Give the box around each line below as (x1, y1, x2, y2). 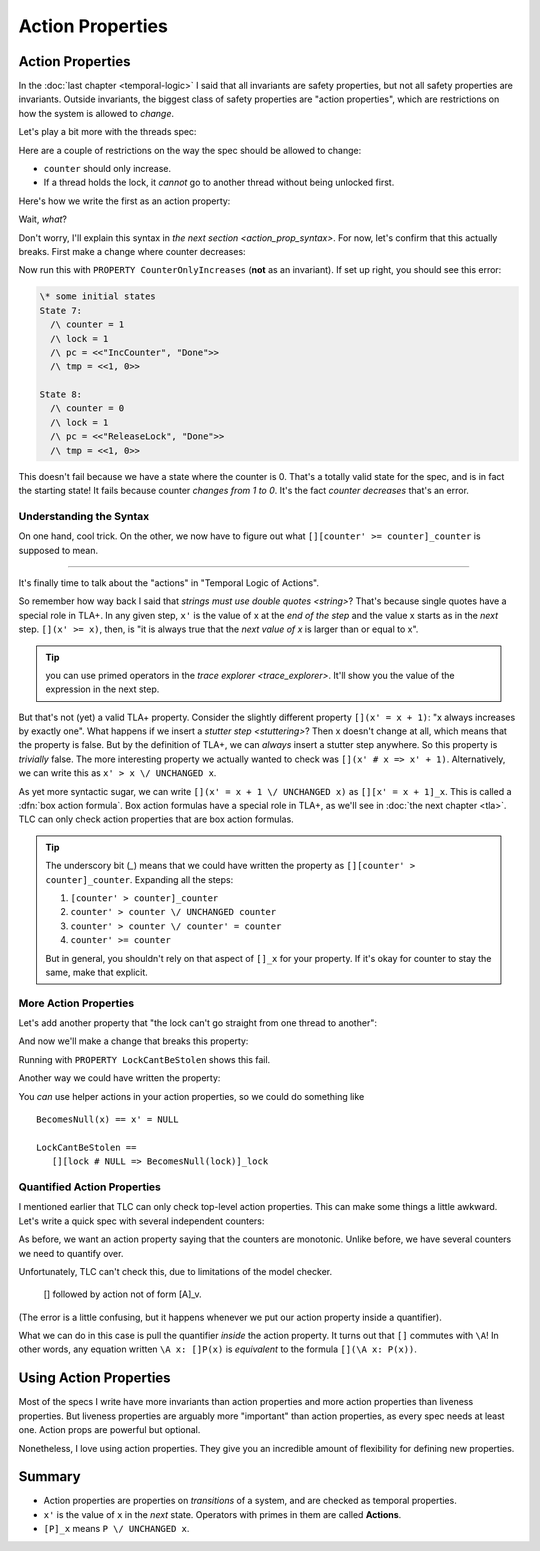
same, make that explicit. (45, 966, 149, 978)
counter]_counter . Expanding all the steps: (45, 873, 234, 885)
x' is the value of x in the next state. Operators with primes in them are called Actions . (43, 1508, 402, 1520)
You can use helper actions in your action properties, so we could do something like (18, 1090, 365, 1102)
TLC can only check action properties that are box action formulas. (18, 813, 294, 825)
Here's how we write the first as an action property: (18, 195, 231, 207)
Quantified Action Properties (18, 1180, 162, 1194)
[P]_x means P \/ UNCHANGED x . (43, 1523, 190, 1535)
